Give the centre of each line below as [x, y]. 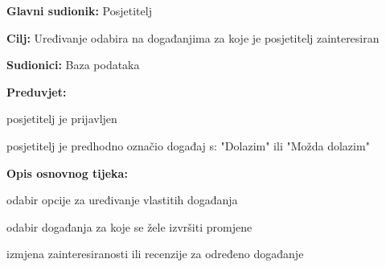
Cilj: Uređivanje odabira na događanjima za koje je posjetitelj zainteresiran [193, 37]
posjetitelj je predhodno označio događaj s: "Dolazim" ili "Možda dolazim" [188, 145]
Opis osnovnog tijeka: [67, 173]
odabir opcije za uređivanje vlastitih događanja [122, 200]
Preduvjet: [37, 91]
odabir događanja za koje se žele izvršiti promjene [129, 226]
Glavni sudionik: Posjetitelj [79, 10]
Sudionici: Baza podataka [73, 65]
